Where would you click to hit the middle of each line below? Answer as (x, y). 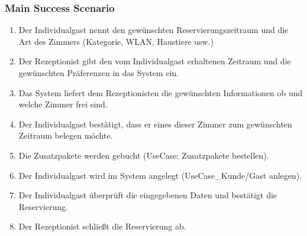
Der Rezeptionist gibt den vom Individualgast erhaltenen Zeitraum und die (155, 61)
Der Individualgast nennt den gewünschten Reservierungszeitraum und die (153, 30)
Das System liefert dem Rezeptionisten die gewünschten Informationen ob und (161, 92)
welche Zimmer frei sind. (63, 104)
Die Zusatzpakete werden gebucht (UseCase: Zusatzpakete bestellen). (144, 155)
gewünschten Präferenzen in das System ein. (99, 73)
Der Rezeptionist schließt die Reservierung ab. (102, 226)
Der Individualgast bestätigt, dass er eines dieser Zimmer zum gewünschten (155, 124)
